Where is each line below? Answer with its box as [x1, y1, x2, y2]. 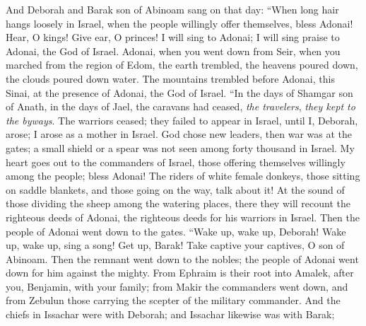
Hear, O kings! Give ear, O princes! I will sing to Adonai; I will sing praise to [6, 30, 340, 45]
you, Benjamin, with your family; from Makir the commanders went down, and [6, 279, 348, 293]
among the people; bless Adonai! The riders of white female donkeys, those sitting [6, 168, 360, 183]
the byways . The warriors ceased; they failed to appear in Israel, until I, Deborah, [6, 112, 358, 127]
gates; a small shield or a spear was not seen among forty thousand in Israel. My [6, 140, 355, 155]
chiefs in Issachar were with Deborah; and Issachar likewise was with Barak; [6, 307, 335, 322]
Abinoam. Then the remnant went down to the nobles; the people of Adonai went [6, 251, 359, 266]
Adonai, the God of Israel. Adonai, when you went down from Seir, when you [6, 43, 341, 58]
